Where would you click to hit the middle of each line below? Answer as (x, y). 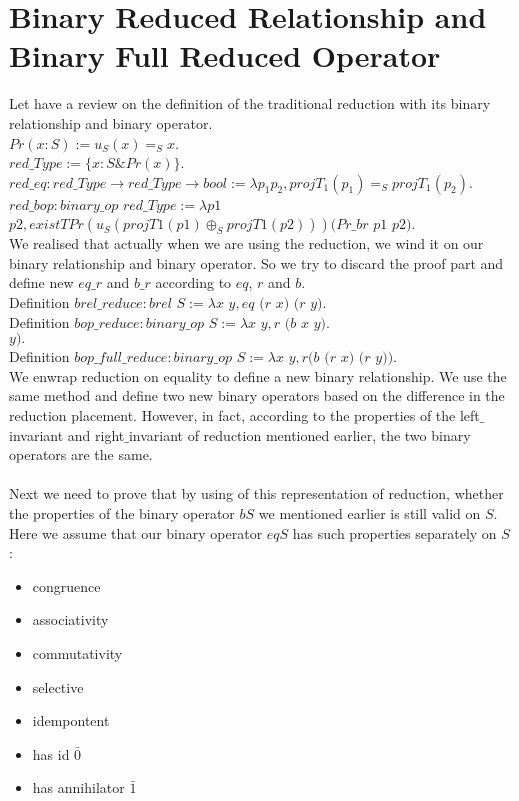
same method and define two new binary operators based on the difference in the (257, 395)
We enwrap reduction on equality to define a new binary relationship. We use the (258, 375)
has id (51, 753)
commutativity (77, 652)
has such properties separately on (394, 532)
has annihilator (78, 787)
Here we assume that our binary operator (136, 532)
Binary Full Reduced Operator (225, 55)
